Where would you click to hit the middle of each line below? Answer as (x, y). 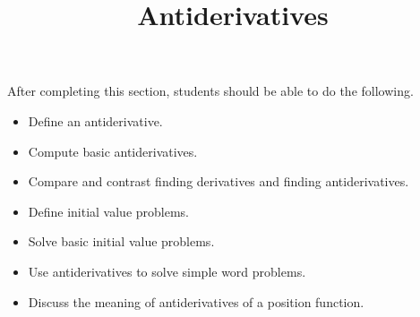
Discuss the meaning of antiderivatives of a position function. (196, 301)
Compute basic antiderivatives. (113, 151)
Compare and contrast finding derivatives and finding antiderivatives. (219, 181)
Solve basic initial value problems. (121, 241)
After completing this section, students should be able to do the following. (210, 91)
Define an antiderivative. (95, 120)
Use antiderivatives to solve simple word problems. (167, 271)
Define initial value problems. (109, 211)
